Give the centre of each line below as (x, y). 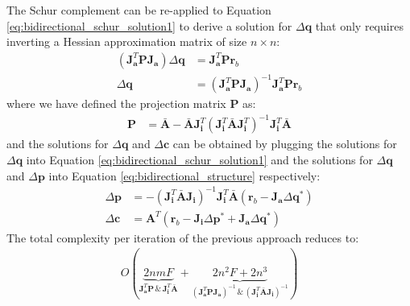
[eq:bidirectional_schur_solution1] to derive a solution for (149, 25)
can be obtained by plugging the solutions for (285, 144)
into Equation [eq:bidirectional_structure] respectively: (184, 175)
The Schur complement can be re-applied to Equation (139, 10)
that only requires (359, 25)
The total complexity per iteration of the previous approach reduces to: (183, 237)
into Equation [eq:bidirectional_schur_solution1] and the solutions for (199, 160)
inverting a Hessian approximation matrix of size (127, 41)
